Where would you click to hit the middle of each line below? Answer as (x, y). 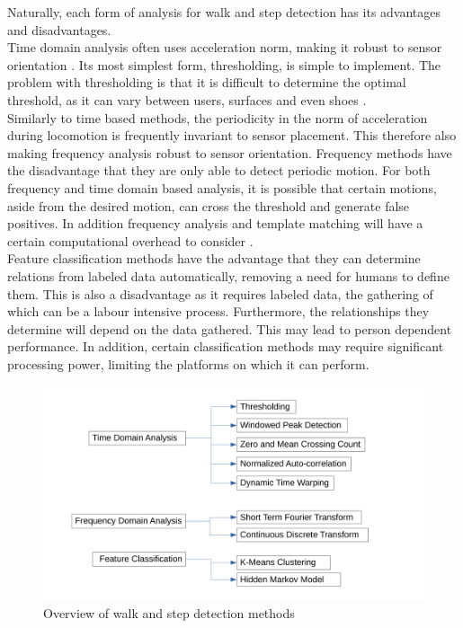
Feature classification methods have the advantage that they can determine (214, 258)
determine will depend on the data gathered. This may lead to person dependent (230, 328)
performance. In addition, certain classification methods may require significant (226, 346)
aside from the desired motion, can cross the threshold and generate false (209, 205)
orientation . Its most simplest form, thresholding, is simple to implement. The (224, 64)
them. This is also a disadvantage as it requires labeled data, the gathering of (220, 293)
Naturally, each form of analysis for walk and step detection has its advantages (224, 12)
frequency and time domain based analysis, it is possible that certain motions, (222, 187)
